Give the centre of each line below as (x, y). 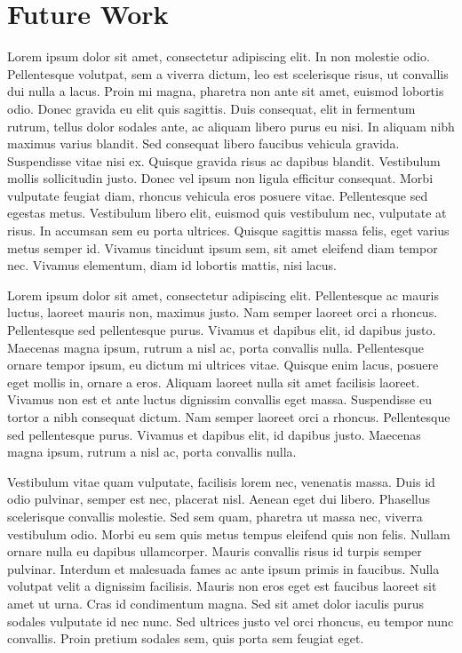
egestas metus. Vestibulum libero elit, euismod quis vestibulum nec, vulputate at (227, 213)
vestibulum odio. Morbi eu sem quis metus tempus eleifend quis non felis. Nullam (229, 534)
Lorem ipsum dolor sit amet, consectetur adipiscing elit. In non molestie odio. (219, 56)
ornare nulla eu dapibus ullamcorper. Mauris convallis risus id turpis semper (215, 551)
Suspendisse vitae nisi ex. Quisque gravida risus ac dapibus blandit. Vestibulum (224, 160)
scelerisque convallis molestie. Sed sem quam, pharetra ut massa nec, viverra (215, 516)
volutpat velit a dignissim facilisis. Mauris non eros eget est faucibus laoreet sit (222, 586)
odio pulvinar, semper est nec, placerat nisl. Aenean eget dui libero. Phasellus (219, 499)
